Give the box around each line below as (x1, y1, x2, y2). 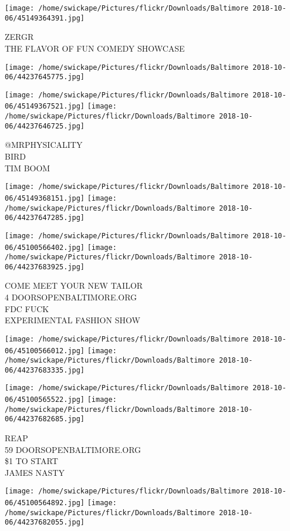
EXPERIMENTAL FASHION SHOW (5, 314, 140, 326)
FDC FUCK (5, 302, 49, 314)
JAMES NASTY (5, 466, 65, 478)
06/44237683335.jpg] (5, 366, 85, 374)
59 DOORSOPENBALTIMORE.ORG (5, 443, 141, 455)
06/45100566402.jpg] (5, 243, 85, 252)
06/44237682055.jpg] (5, 518, 85, 527)
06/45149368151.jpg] (5, 194, 85, 202)
